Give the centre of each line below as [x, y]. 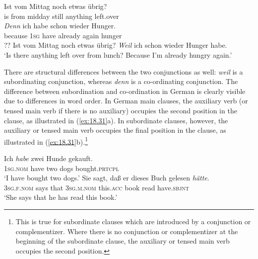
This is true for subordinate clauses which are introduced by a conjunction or [133, 221]
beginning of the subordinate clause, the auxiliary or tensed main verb [123, 241]
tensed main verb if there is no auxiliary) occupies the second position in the [121, 110]
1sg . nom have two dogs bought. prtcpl [62, 168]
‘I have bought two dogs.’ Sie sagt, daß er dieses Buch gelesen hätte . [107, 178]
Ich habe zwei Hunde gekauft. [48, 158]
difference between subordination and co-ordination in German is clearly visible [125, 91]
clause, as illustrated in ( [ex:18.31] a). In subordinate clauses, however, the [116, 120]
